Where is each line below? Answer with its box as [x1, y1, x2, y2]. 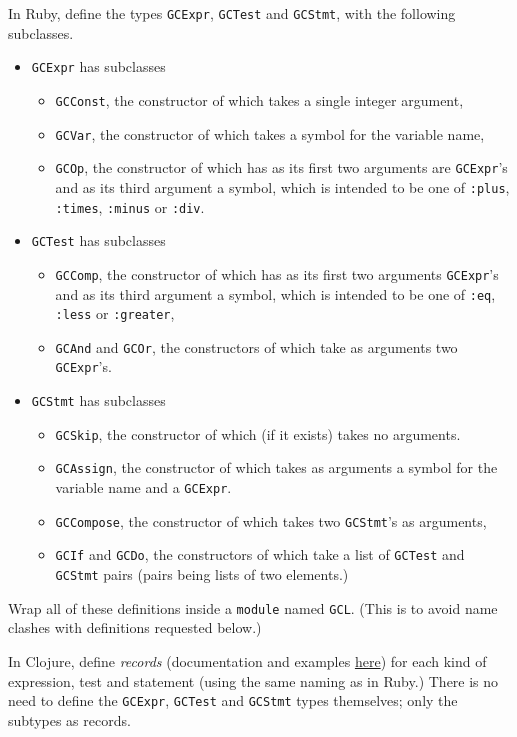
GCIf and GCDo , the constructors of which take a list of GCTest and [55, 544, 465, 565]
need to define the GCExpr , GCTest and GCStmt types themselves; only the [8, 690, 458, 711]
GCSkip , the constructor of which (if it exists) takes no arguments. [55, 423, 461, 444]
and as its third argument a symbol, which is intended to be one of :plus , [55, 176, 510, 197]
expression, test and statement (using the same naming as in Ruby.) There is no [8, 670, 499, 691]
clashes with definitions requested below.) [8, 617, 262, 638]
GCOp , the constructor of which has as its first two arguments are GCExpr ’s [55, 157, 508, 178]
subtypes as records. [8, 709, 131, 730]
